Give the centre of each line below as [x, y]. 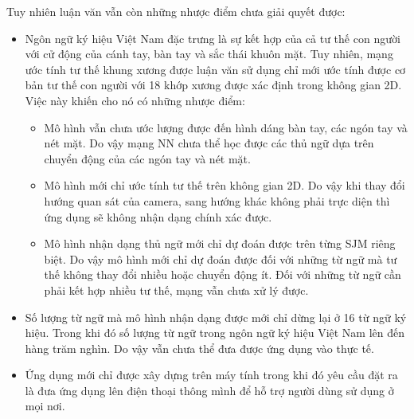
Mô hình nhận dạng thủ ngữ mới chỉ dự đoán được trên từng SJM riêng [220, 243]
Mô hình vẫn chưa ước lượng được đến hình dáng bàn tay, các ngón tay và [226, 127]
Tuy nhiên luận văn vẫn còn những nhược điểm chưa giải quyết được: [176, 11]
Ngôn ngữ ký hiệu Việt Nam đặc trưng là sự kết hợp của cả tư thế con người [213, 38]
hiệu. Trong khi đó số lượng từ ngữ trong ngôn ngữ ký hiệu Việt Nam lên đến [215, 333]
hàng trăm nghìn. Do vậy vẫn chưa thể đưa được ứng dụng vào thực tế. [199, 348]
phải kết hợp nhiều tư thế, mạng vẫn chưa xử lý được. [176, 290]
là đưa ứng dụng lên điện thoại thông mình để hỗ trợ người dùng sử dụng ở [209, 390]
